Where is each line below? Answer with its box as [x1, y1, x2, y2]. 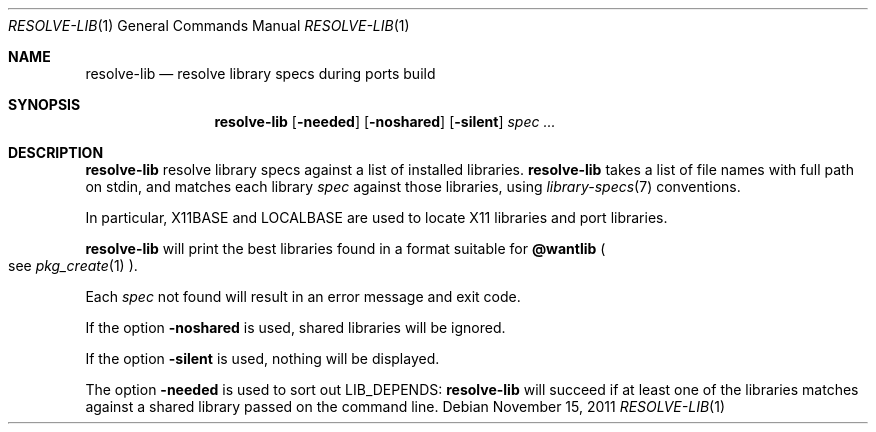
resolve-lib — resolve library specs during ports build [85, 65, 436, 82]
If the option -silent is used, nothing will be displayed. [85, 350, 440, 367]
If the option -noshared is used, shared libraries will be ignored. [85, 319, 506, 336]
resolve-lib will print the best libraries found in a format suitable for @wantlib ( [85, 240, 606, 257]
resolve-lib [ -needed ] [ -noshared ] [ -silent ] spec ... [214, 113, 556, 130]
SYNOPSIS [8, 96, 81, 113]
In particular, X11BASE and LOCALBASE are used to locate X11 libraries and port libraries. [85, 209, 668, 226]
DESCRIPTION [8, 144, 104, 161]
